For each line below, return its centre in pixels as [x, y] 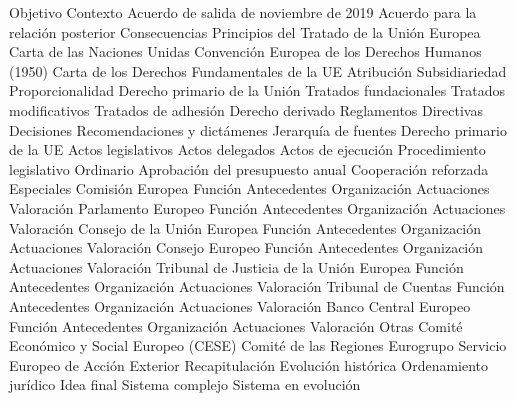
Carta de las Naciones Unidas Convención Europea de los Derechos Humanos [245, 51]
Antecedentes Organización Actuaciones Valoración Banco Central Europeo [240, 305]
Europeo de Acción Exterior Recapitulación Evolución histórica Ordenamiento [249, 364]
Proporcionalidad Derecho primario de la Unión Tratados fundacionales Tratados [257, 90]
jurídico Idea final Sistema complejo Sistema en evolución [185, 384]
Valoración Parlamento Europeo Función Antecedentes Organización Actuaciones [257, 207]
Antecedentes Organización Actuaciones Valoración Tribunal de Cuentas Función [257, 286]
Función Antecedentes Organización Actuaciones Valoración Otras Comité [236, 325]
